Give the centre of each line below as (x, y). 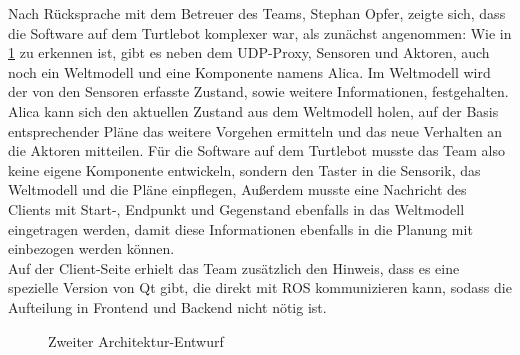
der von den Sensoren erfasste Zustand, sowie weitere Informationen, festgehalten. (258, 91)
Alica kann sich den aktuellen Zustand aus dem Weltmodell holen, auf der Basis (253, 110)
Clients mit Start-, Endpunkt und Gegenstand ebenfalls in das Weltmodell (236, 208)
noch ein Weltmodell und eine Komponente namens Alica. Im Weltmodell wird (249, 71)
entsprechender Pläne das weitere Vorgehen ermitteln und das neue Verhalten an (255, 130)
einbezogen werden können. (91, 248)
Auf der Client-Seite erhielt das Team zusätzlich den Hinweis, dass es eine (234, 267)
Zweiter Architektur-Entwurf (136, 340)
